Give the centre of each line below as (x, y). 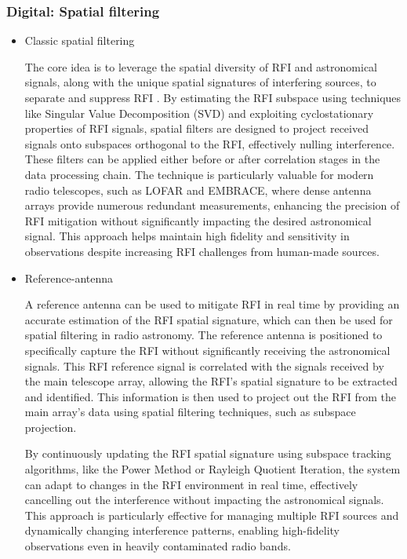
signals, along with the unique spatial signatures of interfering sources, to (200, 82)
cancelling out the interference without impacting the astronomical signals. (204, 500)
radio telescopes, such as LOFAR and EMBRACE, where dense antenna (198, 190)
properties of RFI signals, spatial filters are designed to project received (196, 128)
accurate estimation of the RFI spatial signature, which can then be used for (209, 319)
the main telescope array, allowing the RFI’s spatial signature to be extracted (211, 381)
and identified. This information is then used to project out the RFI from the (211, 396)
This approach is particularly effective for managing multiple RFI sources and (212, 515)
